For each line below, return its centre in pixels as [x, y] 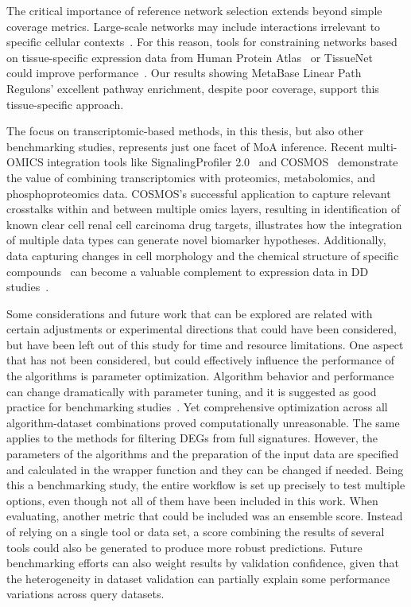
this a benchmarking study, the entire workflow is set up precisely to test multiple [206, 485]
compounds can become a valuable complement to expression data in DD [188, 271]
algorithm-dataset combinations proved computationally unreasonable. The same [203, 422]
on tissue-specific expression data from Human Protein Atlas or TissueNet [190, 57]
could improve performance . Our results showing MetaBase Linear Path [184, 73]
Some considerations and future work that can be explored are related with [190, 313]
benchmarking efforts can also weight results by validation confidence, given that [203, 563]
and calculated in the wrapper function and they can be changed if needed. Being [205, 469]
